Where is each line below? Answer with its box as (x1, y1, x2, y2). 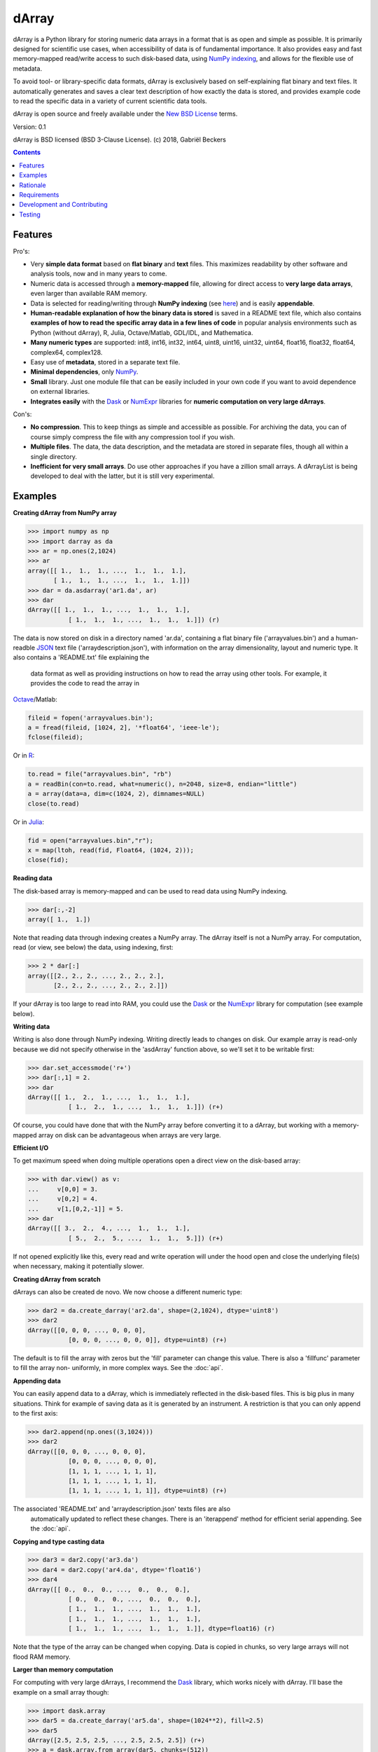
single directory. (30, 452, 77, 460)
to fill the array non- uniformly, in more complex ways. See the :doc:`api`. (13, 1364, 223, 1372)
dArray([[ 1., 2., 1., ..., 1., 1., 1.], (27, 1093, 190, 1101)
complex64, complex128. (30, 348, 103, 357)
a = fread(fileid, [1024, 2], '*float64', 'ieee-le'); (27, 724, 220, 732)
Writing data (13, 1022, 50, 1030)
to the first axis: (13, 1409, 58, 1418)
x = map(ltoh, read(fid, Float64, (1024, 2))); (27, 846, 194, 854)
